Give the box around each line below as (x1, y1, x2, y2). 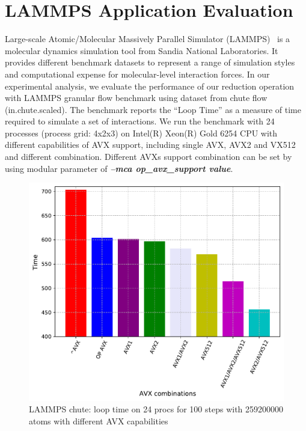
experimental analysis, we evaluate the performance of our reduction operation (5, 79, 295, 92)
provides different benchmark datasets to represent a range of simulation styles (5, 56, 295, 69)
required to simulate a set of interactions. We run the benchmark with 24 (5, 115, 275, 127)
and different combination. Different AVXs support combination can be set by (5, 150, 292, 163)
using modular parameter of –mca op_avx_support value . (5, 162, 233, 174)
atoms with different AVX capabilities (29, 414, 168, 427)
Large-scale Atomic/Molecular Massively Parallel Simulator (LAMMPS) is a (5, 32, 290, 45)
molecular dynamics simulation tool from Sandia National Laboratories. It (5, 44, 278, 57)
